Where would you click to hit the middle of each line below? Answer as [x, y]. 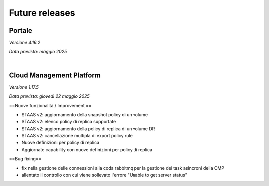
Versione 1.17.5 [24, 87]
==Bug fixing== [25, 159]
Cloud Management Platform [55, 75]
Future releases [42, 13]
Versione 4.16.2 [25, 43]
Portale [21, 31]
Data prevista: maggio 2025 [38, 52]
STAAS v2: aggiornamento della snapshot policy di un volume [85, 114]
